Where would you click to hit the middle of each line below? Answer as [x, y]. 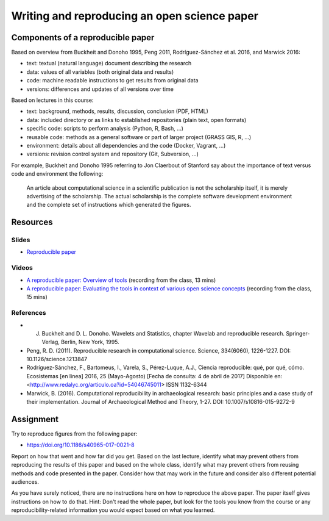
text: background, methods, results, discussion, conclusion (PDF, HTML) [117, 111]
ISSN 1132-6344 [186, 385]
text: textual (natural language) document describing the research [109, 63]
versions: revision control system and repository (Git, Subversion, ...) [113, 154]
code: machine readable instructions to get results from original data [112, 81]
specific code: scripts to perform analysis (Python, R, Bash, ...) [105, 129]
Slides [21, 240]
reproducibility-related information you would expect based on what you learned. [113, 510]
